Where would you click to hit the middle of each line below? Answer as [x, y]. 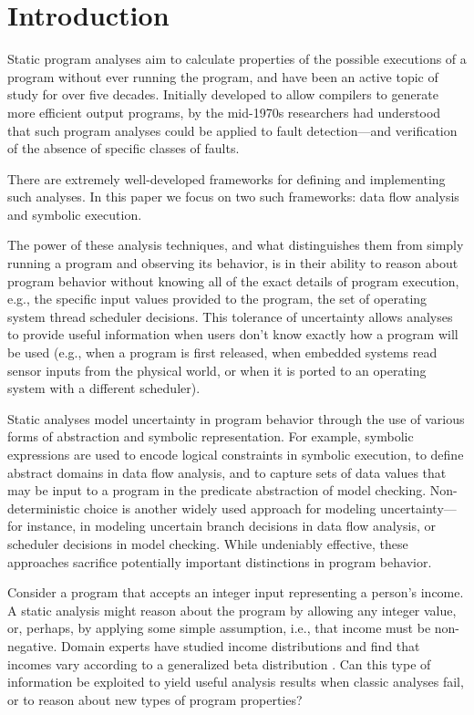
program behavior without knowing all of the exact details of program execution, [233, 280]
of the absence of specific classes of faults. [124, 148]
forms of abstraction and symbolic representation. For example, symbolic [211, 436]
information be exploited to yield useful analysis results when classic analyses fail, [236, 682]
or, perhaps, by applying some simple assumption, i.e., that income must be [219, 628]
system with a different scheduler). [104, 388]
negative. [32, 645]
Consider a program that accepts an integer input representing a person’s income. [236, 592]
